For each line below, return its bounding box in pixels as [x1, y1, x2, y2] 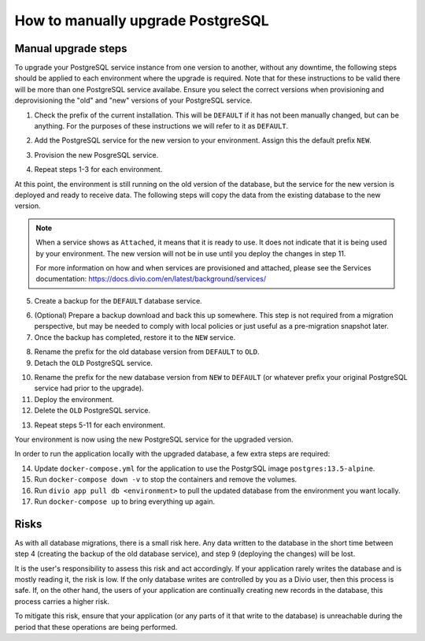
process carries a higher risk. [14, 596, 110, 606]
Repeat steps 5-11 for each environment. [34, 420, 165, 430]
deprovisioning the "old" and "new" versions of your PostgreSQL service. [14, 95, 253, 106]
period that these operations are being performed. [14, 622, 178, 632]
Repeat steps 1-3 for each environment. [34, 165, 163, 174]
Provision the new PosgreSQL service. [34, 150, 159, 159]
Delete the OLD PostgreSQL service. [34, 406, 151, 416]
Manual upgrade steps [14, 42, 128, 55]
